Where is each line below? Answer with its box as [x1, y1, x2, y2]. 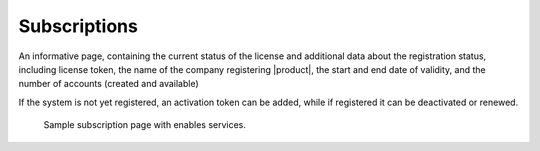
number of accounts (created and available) [18, 78, 199, 90]
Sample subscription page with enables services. [43, 119, 247, 131]
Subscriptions [18, 15, 139, 37]
